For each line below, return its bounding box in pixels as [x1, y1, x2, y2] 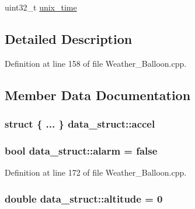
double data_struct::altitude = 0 [5, 191, 163, 205]
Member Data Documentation [5, 85, 191, 104]
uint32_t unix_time [5, 1, 77, 13]
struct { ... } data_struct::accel [5, 117, 155, 131]
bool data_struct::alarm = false [5, 143, 158, 157]
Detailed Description [5, 29, 133, 47]
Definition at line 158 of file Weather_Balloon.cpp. [5, 57, 187, 69]
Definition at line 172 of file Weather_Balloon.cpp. [5, 166, 187, 179]
